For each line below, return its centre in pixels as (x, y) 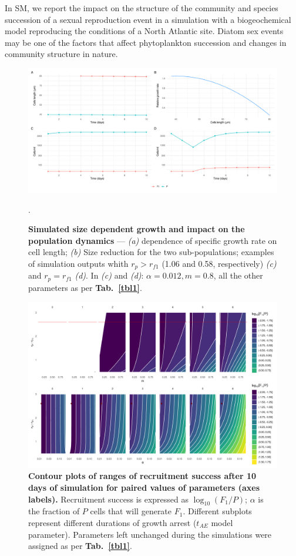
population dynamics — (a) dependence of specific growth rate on (153, 240)
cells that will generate (131, 511)
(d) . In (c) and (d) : (109, 275)
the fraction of (54, 511)
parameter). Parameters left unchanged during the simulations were (150, 534)
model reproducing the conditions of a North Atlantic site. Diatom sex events (144, 31)
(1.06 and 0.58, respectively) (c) (219, 263)
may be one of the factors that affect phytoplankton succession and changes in (146, 42)
